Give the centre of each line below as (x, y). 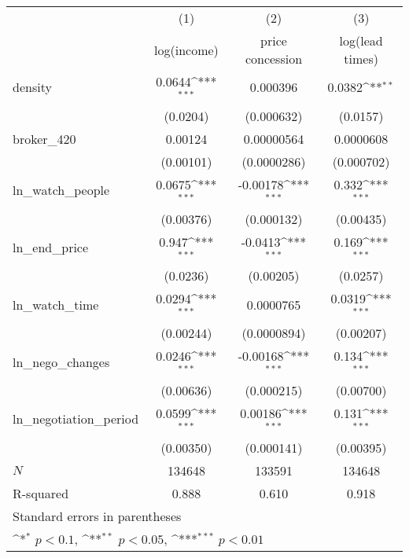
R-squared (41, 493)
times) (361, 59)
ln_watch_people (61, 190)
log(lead (361, 40)
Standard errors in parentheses (97, 516)
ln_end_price (51, 247)
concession (274, 59)
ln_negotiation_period (76, 419)
